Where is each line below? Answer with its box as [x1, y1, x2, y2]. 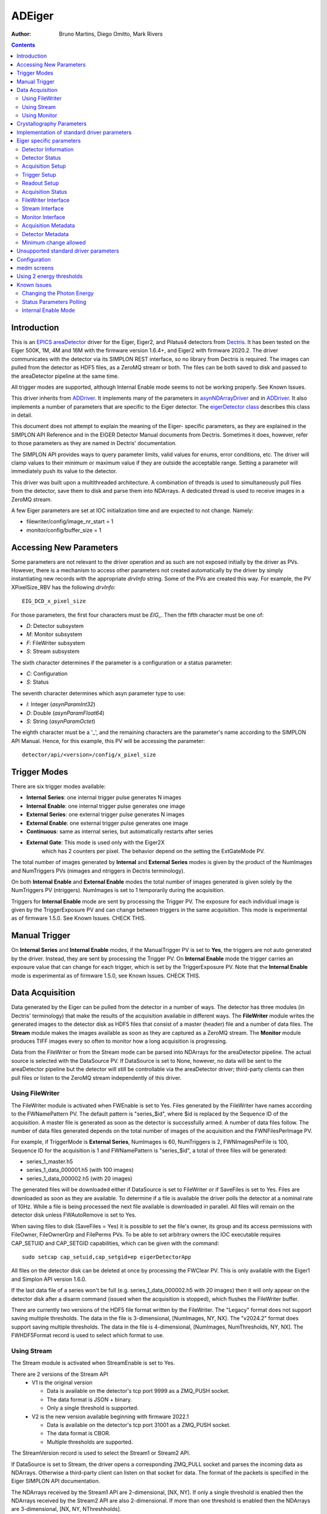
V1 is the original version [31, 1379, 93, 1386]
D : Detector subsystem [26, 623, 84, 630]
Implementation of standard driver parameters [16, 128, 132, 136]
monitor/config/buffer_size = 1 [26, 526, 102, 534]
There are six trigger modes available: [11, 783, 106, 790]
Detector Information [22, 145, 74, 153]
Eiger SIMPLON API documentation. [11, 1478, 101, 1485]
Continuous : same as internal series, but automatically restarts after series [26, 827, 213, 835]
